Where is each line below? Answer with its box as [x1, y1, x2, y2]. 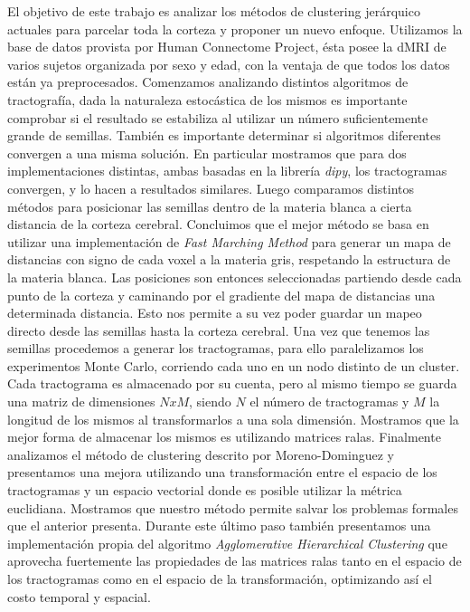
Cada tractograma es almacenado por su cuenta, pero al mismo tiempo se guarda [7, 374, 457, 393]
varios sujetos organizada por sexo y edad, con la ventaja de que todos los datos [7, 54, 450, 73]
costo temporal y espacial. [7, 587, 151, 606]
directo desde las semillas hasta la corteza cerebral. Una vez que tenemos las [7, 320, 430, 339]
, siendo [189, 392, 231, 411]
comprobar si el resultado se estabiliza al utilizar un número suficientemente [7, 108, 428, 127]
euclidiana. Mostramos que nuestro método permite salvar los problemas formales [7, 498, 458, 517]
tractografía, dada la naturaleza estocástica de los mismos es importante [7, 90, 408, 109]
